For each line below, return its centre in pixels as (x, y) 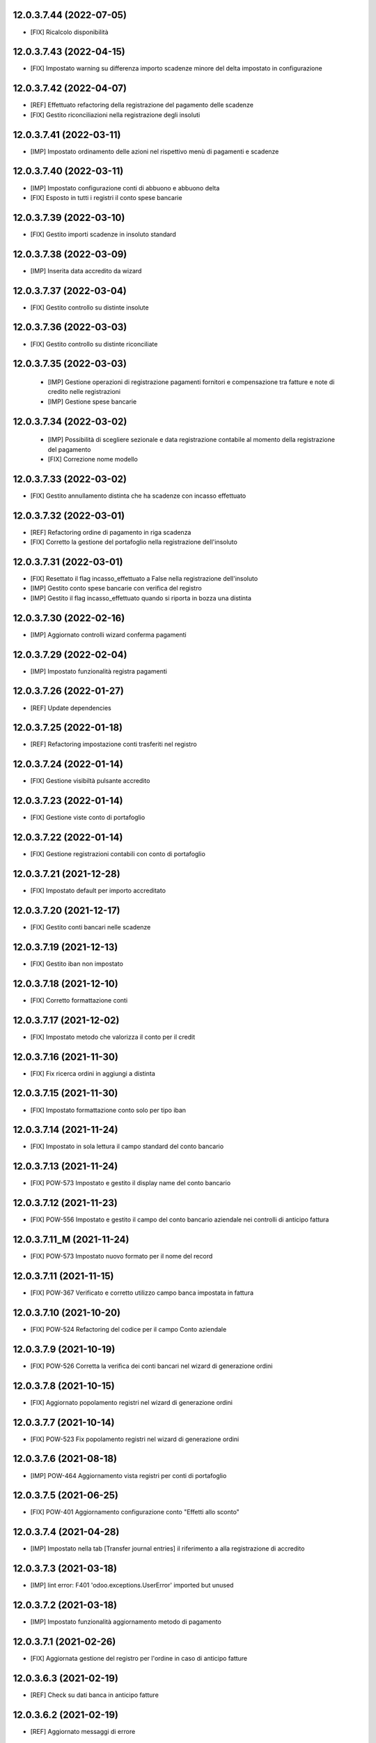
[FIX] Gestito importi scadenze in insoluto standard (103, 234)
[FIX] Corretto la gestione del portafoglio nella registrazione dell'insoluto (134, 542)
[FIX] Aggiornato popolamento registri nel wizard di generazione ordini (132, 1402)
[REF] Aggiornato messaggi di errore (83, 1731)
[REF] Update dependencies (71, 708)
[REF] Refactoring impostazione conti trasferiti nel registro (114, 744)
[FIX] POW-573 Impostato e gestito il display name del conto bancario (131, 1183)
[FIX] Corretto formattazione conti (79, 1000)
